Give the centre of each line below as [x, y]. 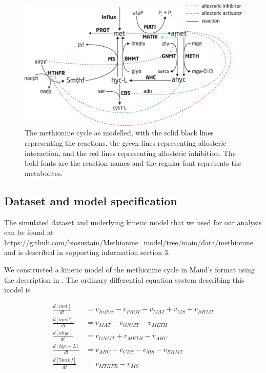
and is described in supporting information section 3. [87, 252]
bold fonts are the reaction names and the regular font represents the [133, 163]
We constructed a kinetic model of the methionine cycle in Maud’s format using [129, 269]
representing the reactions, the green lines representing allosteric [126, 143]
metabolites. [44, 173]
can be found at [29, 232]
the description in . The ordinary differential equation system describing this [124, 279]
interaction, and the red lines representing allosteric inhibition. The [130, 153]
